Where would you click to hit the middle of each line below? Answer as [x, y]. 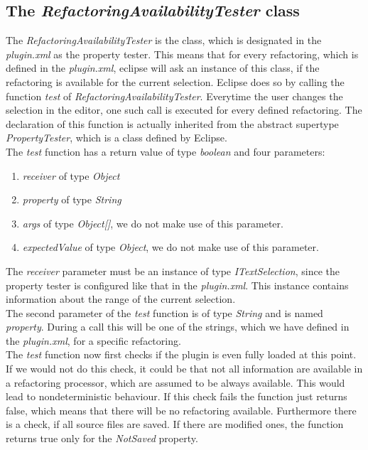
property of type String [72, 199]
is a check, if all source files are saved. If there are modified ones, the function [175, 424]
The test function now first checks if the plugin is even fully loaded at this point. [181, 354]
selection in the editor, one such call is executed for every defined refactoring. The [184, 110]
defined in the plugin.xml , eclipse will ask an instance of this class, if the [163, 68]
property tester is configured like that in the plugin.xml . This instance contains [177, 285]
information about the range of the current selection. [121, 299]
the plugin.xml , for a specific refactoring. [93, 340]
